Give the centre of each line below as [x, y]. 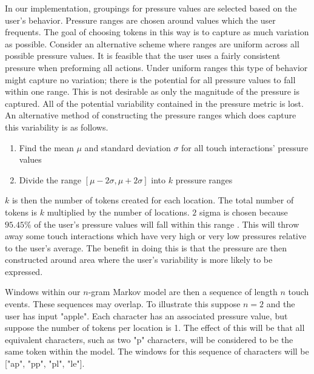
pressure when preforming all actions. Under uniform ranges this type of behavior [156, 67]
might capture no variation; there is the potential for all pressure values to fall [150, 79]
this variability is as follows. [57, 127]
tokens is [21, 212]
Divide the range [50, 179]
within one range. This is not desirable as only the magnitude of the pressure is [152, 91]
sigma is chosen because [244, 212]
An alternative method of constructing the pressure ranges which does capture [151, 115]
